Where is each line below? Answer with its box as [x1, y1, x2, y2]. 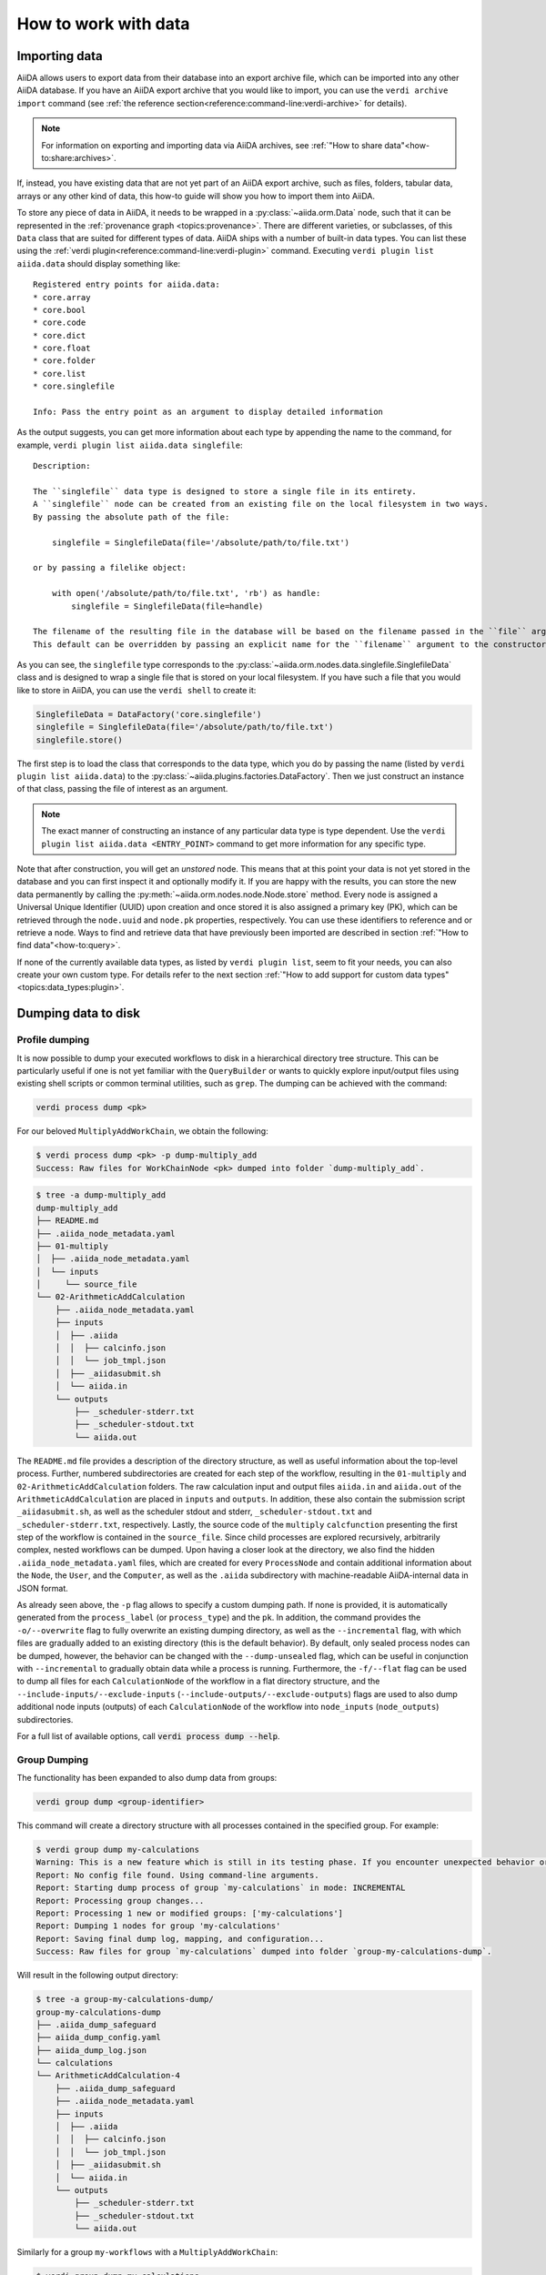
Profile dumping [16, 1034, 90, 1046]
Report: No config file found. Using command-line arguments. [35, 1870, 319, 1880]
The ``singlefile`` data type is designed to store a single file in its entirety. [33, 487, 418, 496]
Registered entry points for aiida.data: [33, 279, 220, 290]
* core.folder [33, 356, 96, 366]
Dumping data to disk [16, 1006, 141, 1021]
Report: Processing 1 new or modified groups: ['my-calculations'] [35, 1907, 344, 1918]
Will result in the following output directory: [16, 1970, 179, 1981]
